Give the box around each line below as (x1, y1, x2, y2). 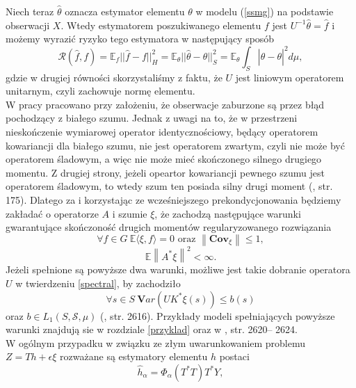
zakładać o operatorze (6, 206, 99, 220)
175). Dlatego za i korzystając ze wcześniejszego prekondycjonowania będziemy (6, 192, 341, 207)
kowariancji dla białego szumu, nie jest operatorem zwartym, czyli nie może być (6, 138, 345, 152)
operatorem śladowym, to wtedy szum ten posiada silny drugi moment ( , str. (6, 179, 333, 193)
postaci (219, 349, 250, 364)
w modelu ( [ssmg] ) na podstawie (195, 4, 334, 18)
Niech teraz (6, 4, 54, 18)
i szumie (112, 206, 147, 220)
